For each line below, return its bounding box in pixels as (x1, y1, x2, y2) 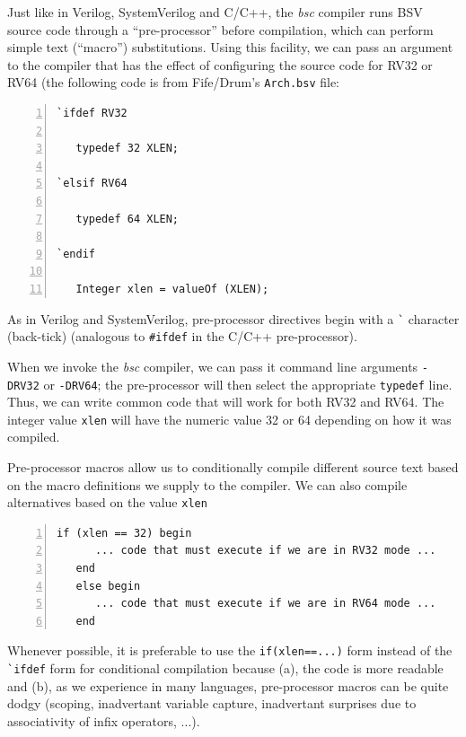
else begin (75, 579, 141, 592)
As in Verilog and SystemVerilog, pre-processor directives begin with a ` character (7, 309, 460, 328)
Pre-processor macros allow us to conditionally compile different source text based (7, 458, 459, 477)
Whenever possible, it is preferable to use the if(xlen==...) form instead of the (7, 641, 453, 660)
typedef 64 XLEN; (75, 212, 180, 225)
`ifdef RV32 (57, 107, 127, 120)
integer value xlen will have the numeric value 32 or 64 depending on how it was (7, 409, 452, 428)
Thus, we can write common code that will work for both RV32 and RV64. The (7, 392, 444, 411)
